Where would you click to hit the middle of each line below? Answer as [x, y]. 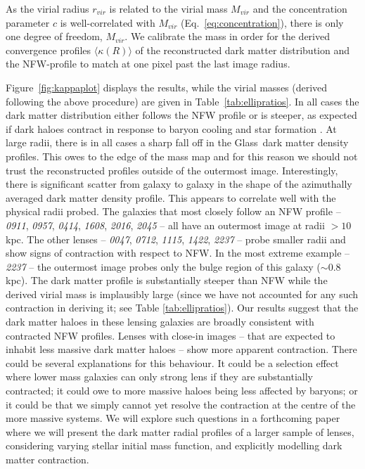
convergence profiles [49, 50]
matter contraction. [47, 459]
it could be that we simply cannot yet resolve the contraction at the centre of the [181, 404]
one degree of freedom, [54, 36]
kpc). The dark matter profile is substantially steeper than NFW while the [167, 280]
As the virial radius [47, 8]
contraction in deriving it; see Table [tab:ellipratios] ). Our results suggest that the [182, 308]
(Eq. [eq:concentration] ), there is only [262, 22]
